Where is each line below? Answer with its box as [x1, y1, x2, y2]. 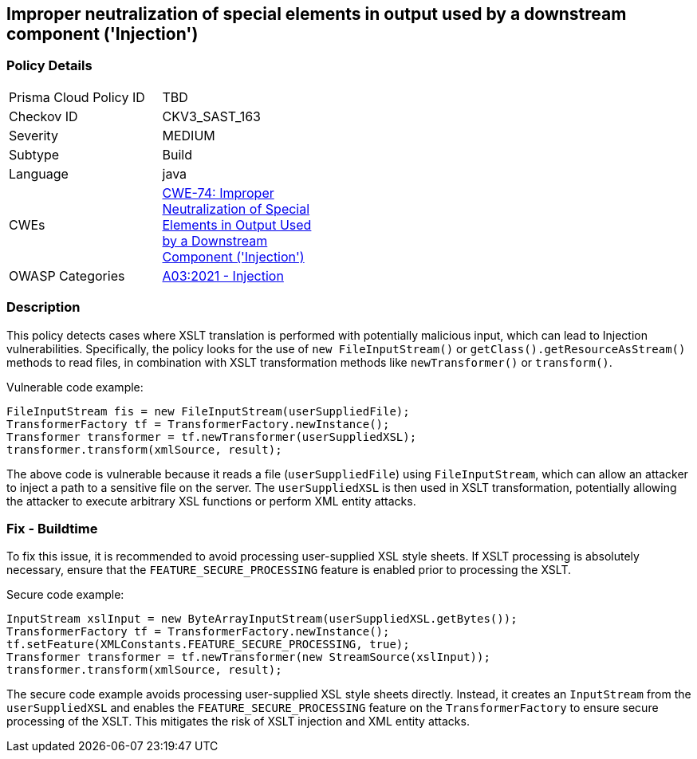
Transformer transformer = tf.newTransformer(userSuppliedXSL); [6, 430, 417, 443]
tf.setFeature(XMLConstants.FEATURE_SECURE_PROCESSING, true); [6, 638, 410, 651]
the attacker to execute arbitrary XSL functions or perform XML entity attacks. [6, 494, 416, 508]
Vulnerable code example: [6, 379, 144, 394]
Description [6, 299, 81, 316]
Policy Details [6, 57, 93, 74]
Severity [9, 127, 58, 144]
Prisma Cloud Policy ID [9, 88, 145, 105]
